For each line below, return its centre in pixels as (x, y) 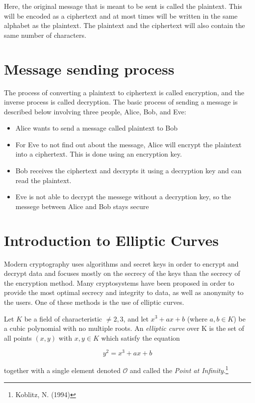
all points (18, 337)
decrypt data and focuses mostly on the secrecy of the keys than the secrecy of (122, 273)
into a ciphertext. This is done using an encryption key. (99, 154)
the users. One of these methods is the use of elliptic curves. (94, 302)
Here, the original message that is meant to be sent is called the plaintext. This (123, 6)
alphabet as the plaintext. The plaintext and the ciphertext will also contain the (125, 25)
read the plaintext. (43, 180)
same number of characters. (45, 35)
